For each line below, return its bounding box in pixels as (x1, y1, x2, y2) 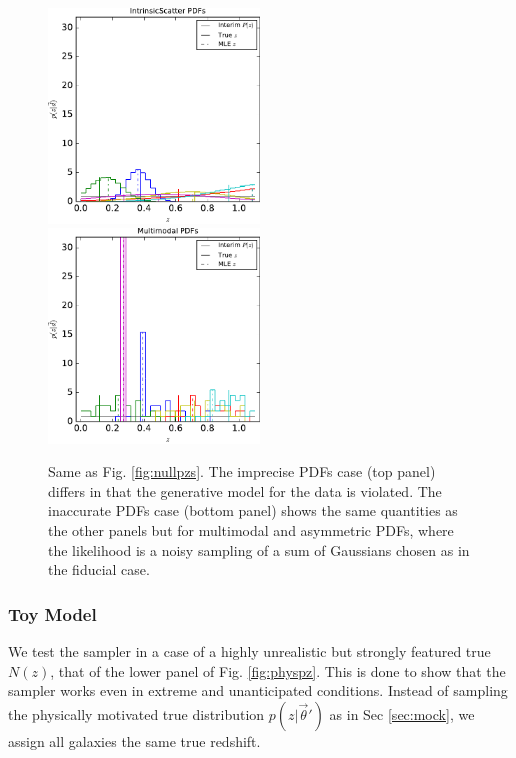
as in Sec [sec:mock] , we (329, 703, 475, 724)
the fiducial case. (48, 559, 150, 580)
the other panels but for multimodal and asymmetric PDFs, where (48, 519, 454, 540)
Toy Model (8, 601, 97, 626)
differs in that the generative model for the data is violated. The (48, 480, 442, 501)
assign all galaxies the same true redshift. (8, 730, 261, 751)
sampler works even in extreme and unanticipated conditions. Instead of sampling (8, 680, 508, 701)
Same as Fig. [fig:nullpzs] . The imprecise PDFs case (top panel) (48, 461, 436, 482)
